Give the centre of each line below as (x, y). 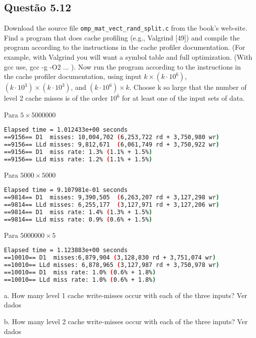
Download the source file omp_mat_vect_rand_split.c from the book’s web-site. (126, 28)
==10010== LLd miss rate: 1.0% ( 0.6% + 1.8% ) (80, 280)
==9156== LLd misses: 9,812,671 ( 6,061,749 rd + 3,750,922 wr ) (112, 145)
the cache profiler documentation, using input (73, 76)
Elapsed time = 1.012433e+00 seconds (66, 130)
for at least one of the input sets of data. (183, 98)
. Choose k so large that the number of (188, 87)
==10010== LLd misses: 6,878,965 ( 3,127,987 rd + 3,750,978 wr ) (112, 265)
